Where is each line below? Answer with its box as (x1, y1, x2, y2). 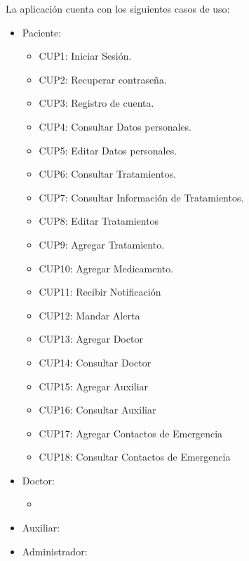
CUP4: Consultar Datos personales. (39, 119, 191, 133)
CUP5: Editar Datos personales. (39, 143, 177, 157)
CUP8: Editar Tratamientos (39, 213, 159, 228)
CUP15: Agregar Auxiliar (39, 378, 149, 393)
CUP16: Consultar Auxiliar (39, 402, 156, 417)
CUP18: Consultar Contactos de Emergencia (39, 449, 231, 464)
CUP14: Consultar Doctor (39, 355, 152, 369)
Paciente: (22, 25, 62, 39)
